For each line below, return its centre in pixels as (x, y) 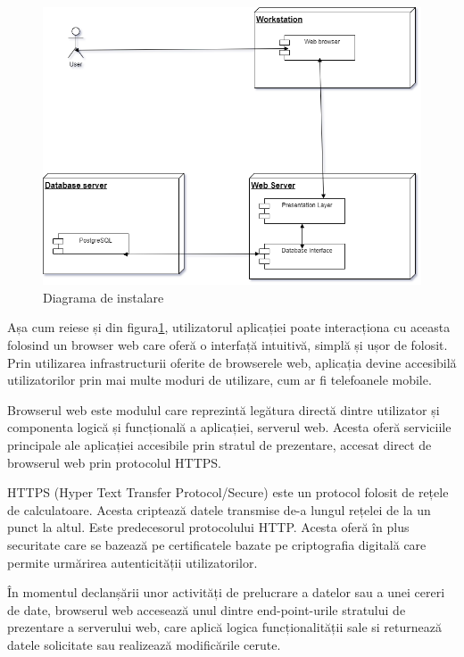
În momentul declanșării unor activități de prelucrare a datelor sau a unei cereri (226, 592)
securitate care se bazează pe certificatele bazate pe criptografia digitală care (217, 544)
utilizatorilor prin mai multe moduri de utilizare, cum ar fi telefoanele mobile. (220, 380)
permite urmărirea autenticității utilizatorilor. (133, 562)
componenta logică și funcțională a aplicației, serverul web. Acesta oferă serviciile (229, 427)
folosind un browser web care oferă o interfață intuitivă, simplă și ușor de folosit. (228, 345)
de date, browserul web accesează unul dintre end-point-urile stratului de (207, 609)
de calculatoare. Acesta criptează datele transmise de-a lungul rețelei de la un (219, 509)
